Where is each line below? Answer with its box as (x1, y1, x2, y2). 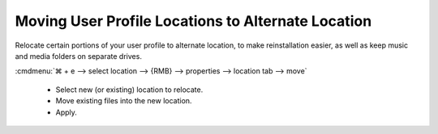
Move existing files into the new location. (55, 96, 192, 106)
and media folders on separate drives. (15, 51, 142, 61)
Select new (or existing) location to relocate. (55, 85, 204, 94)
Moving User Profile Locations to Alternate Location (15, 12, 372, 30)
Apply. (55, 107, 77, 117)
